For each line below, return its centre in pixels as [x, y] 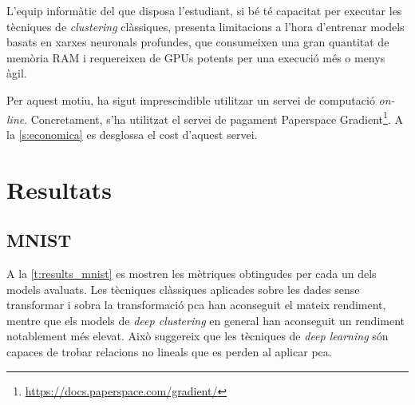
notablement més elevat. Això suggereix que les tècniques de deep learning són [198, 336]
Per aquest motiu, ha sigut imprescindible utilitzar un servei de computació [191, 99]
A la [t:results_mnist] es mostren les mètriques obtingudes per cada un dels [192, 273]
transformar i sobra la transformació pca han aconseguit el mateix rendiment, [196, 305]
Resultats [59, 189]
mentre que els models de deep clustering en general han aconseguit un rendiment [206, 320]
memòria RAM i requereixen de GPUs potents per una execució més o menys [196, 57]
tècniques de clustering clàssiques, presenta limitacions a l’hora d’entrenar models [206, 26]
